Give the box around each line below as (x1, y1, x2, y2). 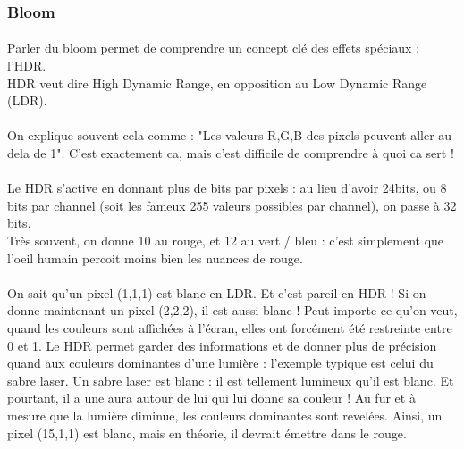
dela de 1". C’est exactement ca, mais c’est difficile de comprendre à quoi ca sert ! (7, 144, 454, 162)
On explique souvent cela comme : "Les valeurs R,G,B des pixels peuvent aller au (7, 126, 452, 145)
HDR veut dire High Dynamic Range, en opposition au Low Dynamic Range (7, 73, 427, 92)
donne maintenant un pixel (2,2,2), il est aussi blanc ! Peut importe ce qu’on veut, (7, 301, 458, 320)
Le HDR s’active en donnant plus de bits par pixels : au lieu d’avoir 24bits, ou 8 (7, 179, 447, 197)
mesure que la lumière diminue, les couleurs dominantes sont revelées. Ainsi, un (7, 405, 443, 424)
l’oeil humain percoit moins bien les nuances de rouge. (7, 248, 303, 267)
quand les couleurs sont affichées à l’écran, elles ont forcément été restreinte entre (7, 318, 452, 337)
